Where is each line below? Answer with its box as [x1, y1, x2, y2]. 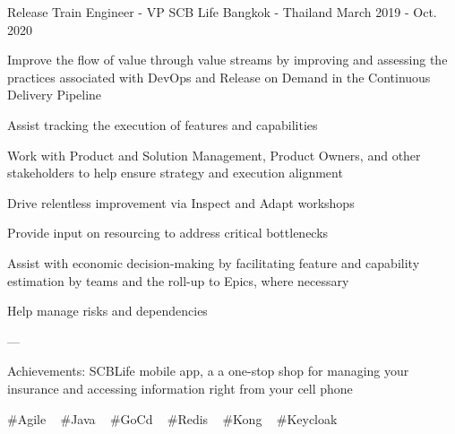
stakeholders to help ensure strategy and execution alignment [7, 163, 343, 182]
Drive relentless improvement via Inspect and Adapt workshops [7, 193, 355, 212]
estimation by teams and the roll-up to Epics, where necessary [7, 271, 349, 290]
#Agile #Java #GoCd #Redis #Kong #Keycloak [7, 409, 338, 428]
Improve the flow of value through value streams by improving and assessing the [7, 50, 448, 69]
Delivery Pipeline [7, 85, 102, 104]
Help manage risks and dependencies [7, 301, 208, 320]
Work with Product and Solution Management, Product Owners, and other [7, 145, 421, 164]
